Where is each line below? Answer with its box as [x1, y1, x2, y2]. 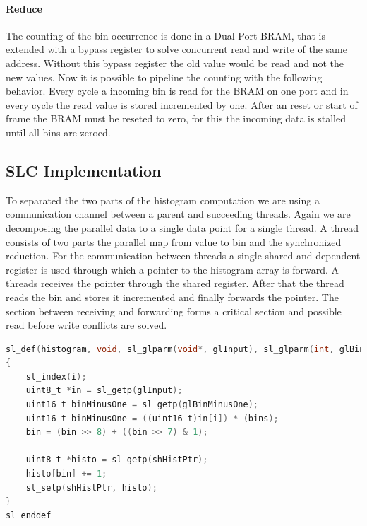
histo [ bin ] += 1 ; [25, 469, 107, 479]
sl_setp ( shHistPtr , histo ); [25, 482, 157, 493]
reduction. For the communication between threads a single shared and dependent [6, 248, 361, 263]
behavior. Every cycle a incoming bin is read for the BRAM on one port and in [6, 83, 349, 98]
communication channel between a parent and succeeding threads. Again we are [6, 206, 351, 221]
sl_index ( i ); [25, 371, 87, 382]
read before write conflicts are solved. [6, 317, 167, 332]
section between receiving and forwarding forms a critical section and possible [6, 303, 342, 318]
